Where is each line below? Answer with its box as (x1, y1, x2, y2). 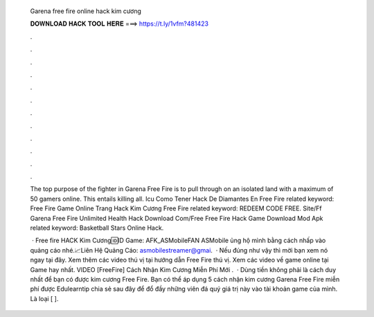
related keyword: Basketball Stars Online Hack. (30, 224, 164, 232)
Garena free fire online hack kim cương (30, 7, 142, 15)
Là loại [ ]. (30, 294, 59, 302)
